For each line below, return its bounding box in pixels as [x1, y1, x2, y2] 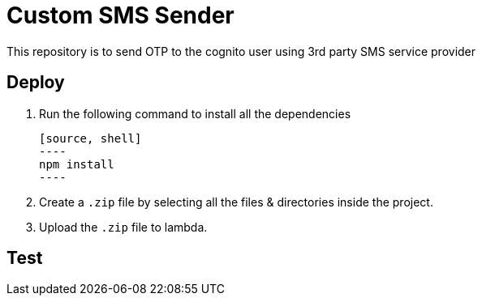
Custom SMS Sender [6, 2, 235, 29]
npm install [39, 157, 114, 171]
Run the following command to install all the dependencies [39, 106, 351, 121]
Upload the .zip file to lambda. [39, 219, 208, 234]
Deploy [6, 72, 65, 93]
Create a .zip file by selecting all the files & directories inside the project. [39, 194, 433, 209]
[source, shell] [39, 131, 142, 145]
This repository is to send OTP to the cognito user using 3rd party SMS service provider [6, 44, 476, 58]
